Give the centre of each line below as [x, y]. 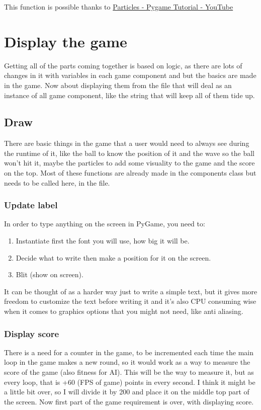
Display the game [66, 41]
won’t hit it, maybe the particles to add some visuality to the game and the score [129, 163]
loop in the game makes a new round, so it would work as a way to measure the [127, 362]
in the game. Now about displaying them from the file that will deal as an [118, 85]
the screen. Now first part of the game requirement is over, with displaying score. [129, 401]
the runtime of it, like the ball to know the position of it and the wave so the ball [129, 153]
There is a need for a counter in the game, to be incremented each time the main [129, 352]
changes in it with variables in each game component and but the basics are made [130, 75]
